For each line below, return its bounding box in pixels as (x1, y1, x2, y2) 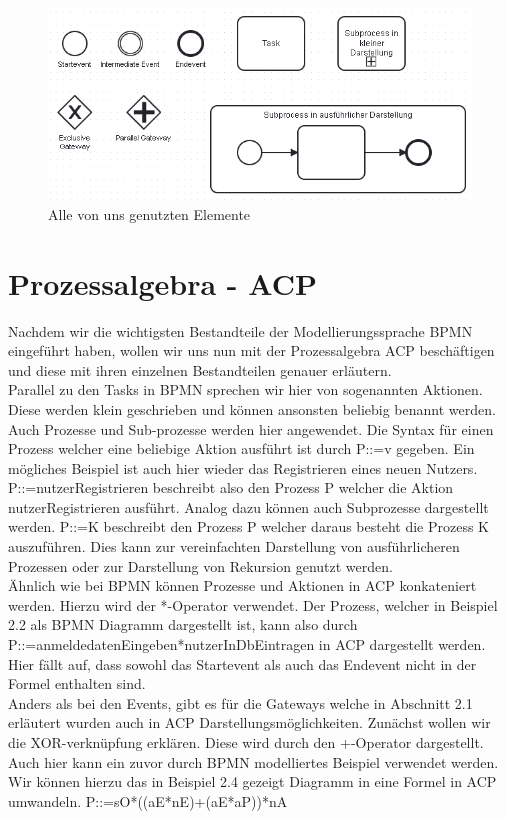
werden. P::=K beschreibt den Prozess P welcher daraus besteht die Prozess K (8, 516, 490, 537)
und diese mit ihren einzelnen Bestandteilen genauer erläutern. (8, 359, 392, 380)
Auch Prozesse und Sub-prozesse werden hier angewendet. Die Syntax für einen (8, 418, 494, 439)
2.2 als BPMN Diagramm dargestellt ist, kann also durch (8, 614, 358, 635)
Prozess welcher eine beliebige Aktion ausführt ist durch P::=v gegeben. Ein (8, 438, 475, 459)
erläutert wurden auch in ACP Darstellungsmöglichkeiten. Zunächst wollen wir (8, 712, 491, 733)
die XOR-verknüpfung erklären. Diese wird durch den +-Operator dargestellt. (8, 732, 484, 753)
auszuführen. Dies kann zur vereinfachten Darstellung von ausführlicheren (8, 536, 460, 557)
